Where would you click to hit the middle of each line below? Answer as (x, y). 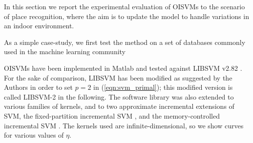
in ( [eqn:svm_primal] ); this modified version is (163, 87)
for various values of (34, 135)
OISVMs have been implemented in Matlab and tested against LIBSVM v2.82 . (123, 68)
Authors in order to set (39, 87)
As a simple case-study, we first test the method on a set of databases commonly (125, 42)
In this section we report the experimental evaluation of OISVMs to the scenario (125, 6)
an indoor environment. (39, 26)
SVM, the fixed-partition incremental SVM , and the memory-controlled (112, 115)
